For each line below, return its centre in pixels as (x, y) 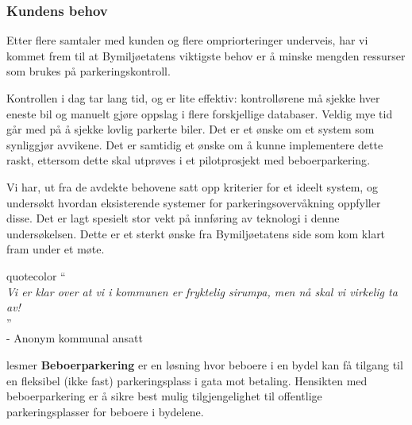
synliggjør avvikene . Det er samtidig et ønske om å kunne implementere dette (195, 144)
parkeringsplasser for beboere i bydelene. (105, 411)
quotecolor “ (36, 275)
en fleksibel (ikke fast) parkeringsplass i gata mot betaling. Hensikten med (187, 380)
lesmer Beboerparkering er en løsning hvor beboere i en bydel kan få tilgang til (205, 364)
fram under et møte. (56, 249)
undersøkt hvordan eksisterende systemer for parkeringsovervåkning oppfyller (194, 202)
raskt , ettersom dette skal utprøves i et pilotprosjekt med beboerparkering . (189, 160)
